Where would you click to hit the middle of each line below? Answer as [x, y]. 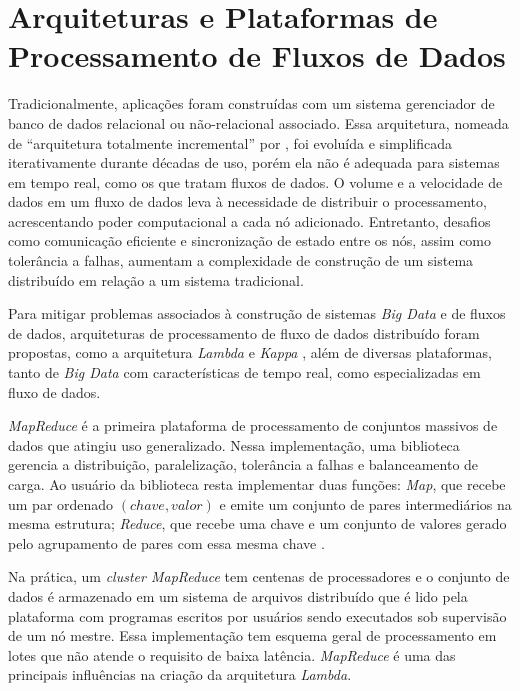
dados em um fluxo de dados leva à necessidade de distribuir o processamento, [247, 201]
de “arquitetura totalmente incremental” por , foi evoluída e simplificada [230, 142]
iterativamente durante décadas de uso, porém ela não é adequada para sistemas [254, 162]
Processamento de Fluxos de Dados [257, 55]
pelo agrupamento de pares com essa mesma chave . [166, 542]
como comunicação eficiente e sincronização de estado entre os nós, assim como [250, 240]
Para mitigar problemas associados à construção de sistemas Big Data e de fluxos [257, 313]
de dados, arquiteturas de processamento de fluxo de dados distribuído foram [244, 332]
